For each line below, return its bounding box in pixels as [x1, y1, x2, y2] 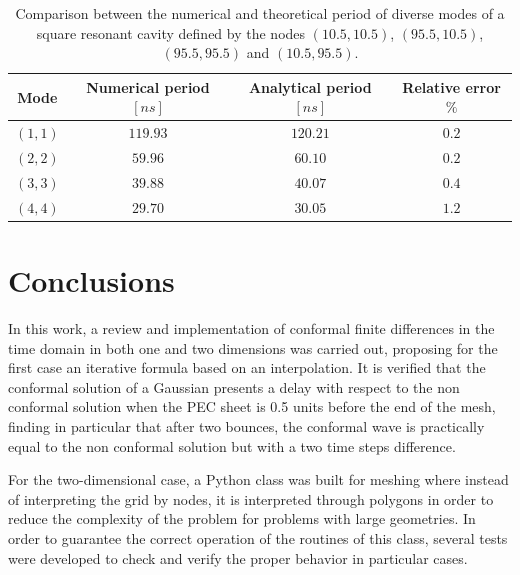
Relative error [402, 76, 501, 97]
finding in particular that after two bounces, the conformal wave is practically [8, 415, 485, 436]
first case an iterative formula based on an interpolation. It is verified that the [8, 357, 486, 378]
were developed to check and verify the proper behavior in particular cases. [8, 547, 468, 568]
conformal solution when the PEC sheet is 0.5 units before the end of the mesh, [8, 396, 496, 417]
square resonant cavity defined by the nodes [36, 22, 306, 43]
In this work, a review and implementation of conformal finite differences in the [8, 317, 495, 338]
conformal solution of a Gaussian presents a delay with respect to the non [8, 376, 460, 397]
